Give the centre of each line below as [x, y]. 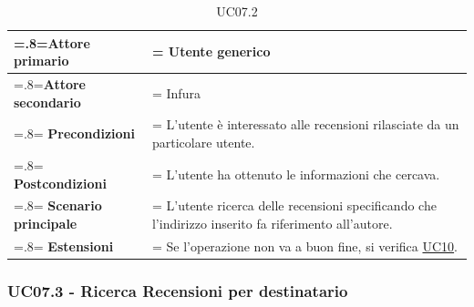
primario [41, 61]
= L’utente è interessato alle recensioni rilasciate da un [305, 124]
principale [46, 223]
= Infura [176, 92]
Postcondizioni [60, 183]
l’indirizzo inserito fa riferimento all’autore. [272, 223]
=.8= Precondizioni [75, 133]
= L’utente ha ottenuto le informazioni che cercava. [296, 174]
